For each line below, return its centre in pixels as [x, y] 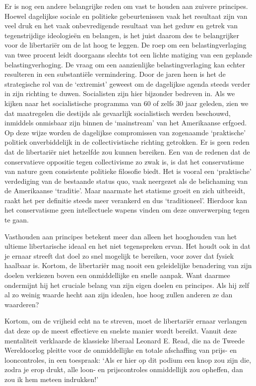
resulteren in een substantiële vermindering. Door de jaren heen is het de [115, 74]
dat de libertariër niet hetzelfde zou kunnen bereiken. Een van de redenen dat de [127, 151]
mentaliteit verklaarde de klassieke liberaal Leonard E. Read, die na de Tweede [125, 340]
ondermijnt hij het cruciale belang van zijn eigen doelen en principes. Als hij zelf [127, 285]
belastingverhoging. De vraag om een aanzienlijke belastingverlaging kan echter [125, 64]
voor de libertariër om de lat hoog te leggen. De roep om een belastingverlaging [126, 45]
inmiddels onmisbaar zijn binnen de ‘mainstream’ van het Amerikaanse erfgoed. [126, 123]
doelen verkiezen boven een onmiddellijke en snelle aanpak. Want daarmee [117, 275]
